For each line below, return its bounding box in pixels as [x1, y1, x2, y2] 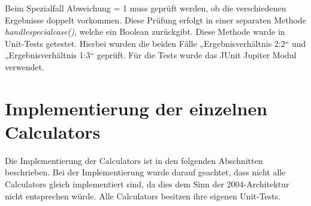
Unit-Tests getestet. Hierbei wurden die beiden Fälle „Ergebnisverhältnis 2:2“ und [5, 37, 306, 49]
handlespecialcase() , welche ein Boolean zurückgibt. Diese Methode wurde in [5, 25, 285, 38]
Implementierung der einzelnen [5, 95, 268, 120]
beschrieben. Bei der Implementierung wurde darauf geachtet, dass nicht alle [5, 166, 286, 178]
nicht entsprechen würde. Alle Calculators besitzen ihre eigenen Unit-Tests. [5, 189, 281, 202]
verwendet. [5, 60, 44, 73]
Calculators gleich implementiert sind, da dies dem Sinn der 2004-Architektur [5, 178, 289, 190]
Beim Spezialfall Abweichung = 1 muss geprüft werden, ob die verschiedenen [5, 2, 286, 14]
